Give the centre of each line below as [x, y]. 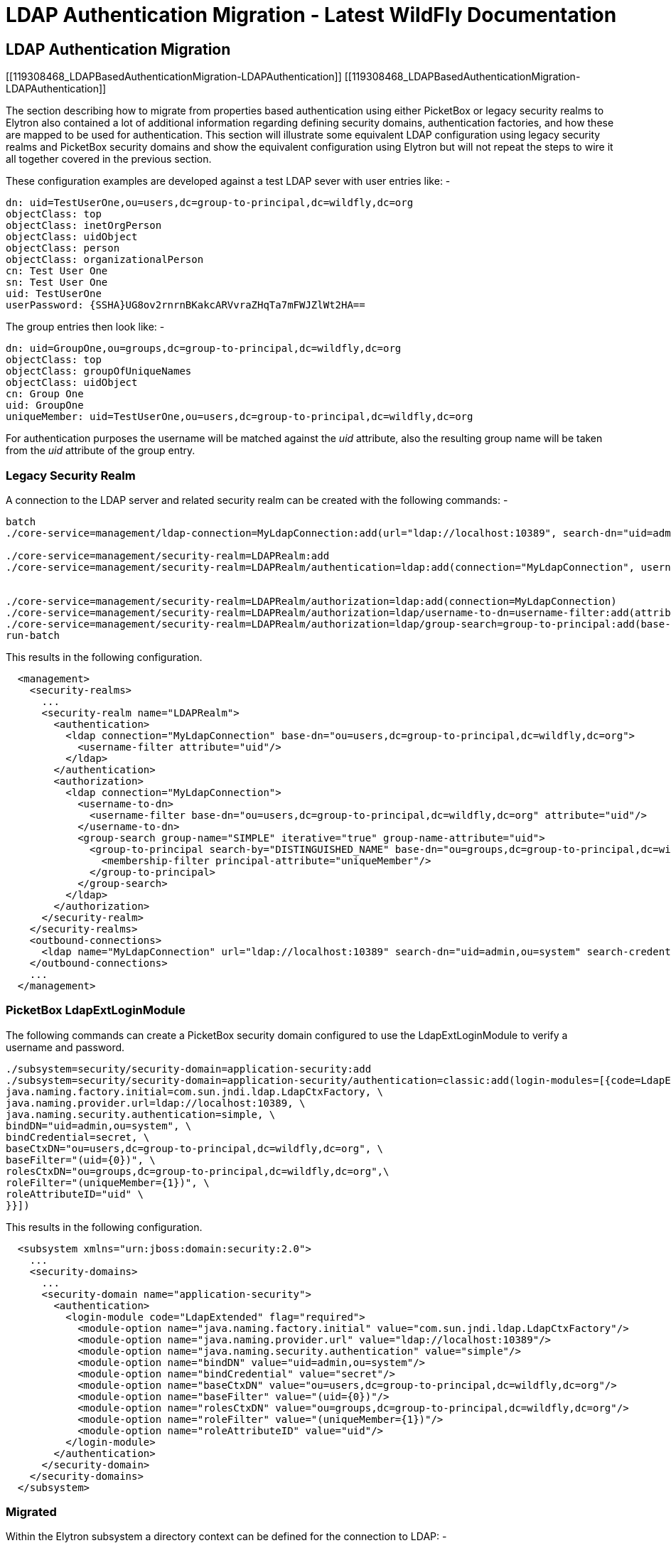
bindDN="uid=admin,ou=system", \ [99, 1125]
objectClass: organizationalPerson [105, 260]
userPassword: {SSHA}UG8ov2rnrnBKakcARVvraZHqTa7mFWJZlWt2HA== [186, 305]
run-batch [33, 635]
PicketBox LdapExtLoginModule [96, 1010]
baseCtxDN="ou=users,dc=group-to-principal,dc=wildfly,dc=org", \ [195, 1148]
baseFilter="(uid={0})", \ [81, 1160]
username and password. [65, 1047]
